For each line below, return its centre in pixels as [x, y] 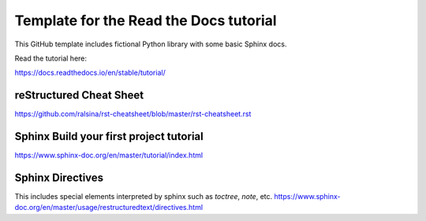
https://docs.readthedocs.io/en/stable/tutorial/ [90, 73]
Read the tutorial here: [50, 58]
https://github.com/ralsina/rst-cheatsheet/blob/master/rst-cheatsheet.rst [133, 114]
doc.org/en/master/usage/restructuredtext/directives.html [109, 208]
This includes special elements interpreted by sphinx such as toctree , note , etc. [144, 197]
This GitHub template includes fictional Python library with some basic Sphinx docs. [151, 44]
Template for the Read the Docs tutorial [146, 20]
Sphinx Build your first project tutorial [109, 136]
